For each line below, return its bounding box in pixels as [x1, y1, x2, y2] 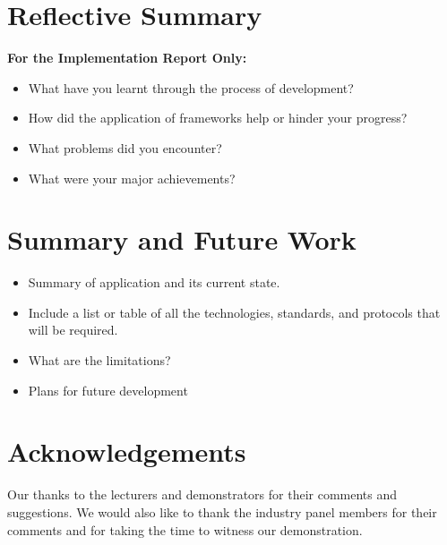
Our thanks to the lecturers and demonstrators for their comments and [7, 485, 398, 504]
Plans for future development [28, 380, 188, 399]
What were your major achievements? [28, 168, 236, 187]
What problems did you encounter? [28, 138, 222, 157]
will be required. [28, 320, 118, 339]
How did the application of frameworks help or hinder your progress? [28, 108, 408, 127]
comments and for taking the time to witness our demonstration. [7, 520, 363, 539]
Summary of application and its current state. [28, 273, 280, 292]
